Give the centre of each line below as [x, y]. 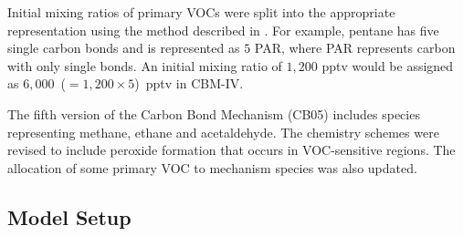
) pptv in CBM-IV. [189, 83]
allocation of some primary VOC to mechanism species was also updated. [212, 167]
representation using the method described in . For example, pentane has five [223, 30]
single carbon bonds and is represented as [124, 48]
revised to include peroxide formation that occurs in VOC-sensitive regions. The [231, 150]
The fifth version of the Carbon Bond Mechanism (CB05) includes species [214, 113]
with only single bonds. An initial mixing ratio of [145, 65]
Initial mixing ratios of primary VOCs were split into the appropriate [201, 12]
